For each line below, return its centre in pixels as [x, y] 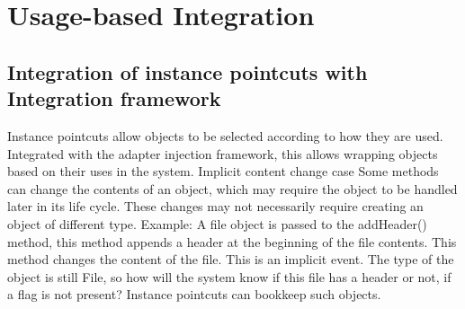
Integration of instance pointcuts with [188, 71]
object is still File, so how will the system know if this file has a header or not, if [229, 276]
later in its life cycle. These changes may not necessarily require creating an [215, 206]
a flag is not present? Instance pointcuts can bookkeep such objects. [194, 294]
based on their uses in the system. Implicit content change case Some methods [223, 171]
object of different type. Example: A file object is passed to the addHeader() [217, 223]
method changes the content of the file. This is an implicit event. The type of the [231, 259]
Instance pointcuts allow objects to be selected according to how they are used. [225, 135]
